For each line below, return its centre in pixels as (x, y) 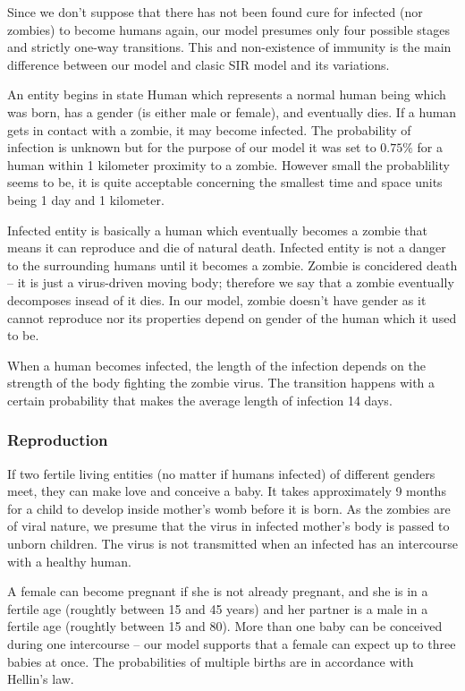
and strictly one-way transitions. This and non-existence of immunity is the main (229, 47)
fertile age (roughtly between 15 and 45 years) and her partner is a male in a (218, 608)
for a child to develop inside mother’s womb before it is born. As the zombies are (229, 508)
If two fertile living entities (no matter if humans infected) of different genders (221, 473)
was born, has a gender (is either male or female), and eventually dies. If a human (232, 111)
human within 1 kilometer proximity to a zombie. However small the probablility (228, 164)
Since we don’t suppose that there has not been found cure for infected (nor (215, 12)
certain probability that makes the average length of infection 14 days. (200, 400)
